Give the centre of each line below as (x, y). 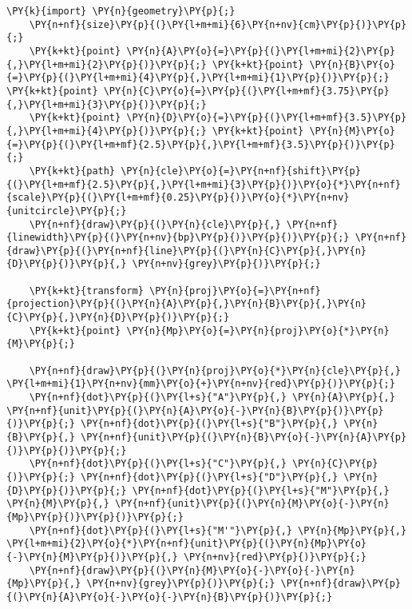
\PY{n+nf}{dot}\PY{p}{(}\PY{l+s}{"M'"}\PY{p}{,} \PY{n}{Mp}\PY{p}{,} (218, 530)
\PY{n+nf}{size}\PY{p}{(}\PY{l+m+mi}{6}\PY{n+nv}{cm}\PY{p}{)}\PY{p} (218, 24)
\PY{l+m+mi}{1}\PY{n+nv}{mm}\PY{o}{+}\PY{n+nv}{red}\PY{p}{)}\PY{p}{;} (201, 384)
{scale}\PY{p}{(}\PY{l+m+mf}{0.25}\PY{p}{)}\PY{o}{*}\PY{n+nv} (178, 198)
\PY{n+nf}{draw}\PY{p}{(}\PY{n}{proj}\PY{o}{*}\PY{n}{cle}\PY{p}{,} (215, 370)
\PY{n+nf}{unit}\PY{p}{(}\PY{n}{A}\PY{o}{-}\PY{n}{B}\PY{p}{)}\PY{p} (195, 410)
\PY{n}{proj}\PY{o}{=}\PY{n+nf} (235, 291)
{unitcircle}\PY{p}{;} (67, 211)
